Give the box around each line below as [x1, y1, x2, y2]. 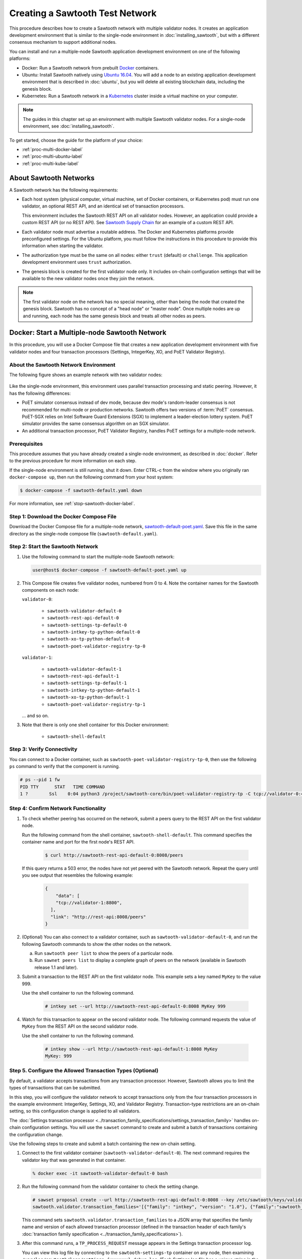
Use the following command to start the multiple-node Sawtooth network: [22, 553, 175, 559]
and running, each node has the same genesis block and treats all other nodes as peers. [23, 313, 206, 319]
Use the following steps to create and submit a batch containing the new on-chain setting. [9, 1141, 196, 1147]
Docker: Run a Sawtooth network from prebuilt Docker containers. [22, 64, 159, 71]
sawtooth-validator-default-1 [47, 666, 122, 672]
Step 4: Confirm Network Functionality [9, 805, 106, 812]
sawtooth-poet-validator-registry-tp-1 [47, 702, 145, 707]
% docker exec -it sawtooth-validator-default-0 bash [32, 1170, 168, 1176]
